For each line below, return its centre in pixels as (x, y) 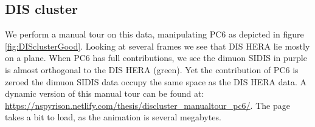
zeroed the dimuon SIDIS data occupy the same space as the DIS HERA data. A (156, 81)
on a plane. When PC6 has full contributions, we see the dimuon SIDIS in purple (156, 58)
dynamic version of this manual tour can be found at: (105, 93)
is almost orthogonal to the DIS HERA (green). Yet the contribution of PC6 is (152, 69)
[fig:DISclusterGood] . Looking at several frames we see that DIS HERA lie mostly (157, 46)
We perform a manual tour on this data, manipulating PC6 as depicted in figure (154, 34)
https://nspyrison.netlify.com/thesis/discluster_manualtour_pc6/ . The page (147, 105)
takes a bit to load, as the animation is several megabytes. (113, 117)
